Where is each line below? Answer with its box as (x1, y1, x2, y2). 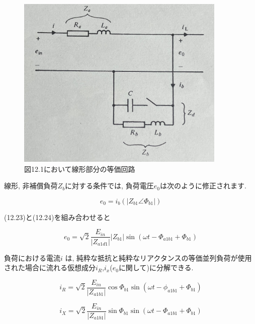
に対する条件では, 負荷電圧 (65, 180, 154, 191)
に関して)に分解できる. (118, 262, 194, 273)
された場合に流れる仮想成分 (4, 262, 96, 273)
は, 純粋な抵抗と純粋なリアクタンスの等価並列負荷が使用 (65, 252, 252, 263)
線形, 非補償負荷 (4, 180, 58, 191)
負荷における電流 (4, 252, 60, 263)
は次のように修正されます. (159, 180, 246, 191)
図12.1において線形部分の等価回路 (24, 163, 135, 174)
